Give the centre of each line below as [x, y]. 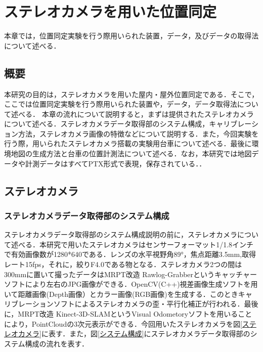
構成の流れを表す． [57, 343]
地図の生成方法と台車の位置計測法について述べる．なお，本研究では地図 [131, 153]
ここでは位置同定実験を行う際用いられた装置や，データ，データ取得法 [121, 104]
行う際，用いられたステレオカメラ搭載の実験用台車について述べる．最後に [128, 143]
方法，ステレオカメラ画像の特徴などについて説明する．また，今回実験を [138, 133]
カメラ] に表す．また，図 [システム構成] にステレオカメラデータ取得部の [134, 334]
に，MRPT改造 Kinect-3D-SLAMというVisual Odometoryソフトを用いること [128, 314]
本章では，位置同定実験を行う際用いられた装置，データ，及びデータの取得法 [131, 36]
